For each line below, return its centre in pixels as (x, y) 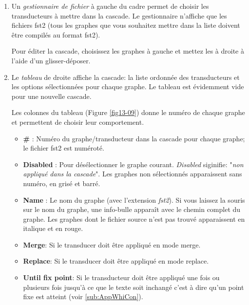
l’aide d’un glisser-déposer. (51, 60)
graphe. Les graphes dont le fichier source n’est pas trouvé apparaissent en (134, 219)
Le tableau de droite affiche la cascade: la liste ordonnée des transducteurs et (125, 77)
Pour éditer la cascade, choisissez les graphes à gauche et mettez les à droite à (128, 51)
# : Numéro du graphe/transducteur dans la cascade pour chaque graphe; (134, 138)
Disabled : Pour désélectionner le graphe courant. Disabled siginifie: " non (133, 164)
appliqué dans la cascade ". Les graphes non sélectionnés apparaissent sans (133, 174)
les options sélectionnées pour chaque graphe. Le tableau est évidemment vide (128, 86)
